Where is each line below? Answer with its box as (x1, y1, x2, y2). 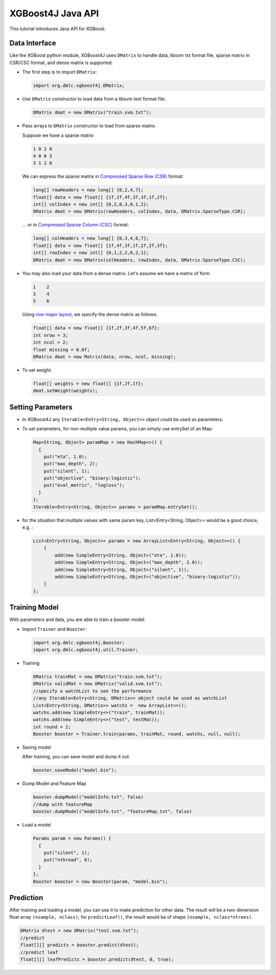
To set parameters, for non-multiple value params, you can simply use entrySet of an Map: (22, 426, 213, 432)
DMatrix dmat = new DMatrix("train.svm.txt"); (33, 110, 152, 115)
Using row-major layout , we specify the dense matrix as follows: (22, 312, 158, 318)
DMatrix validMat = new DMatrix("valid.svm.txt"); (33, 681, 163, 687)
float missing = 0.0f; (33, 346, 90, 352)
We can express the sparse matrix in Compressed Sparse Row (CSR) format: (22, 173, 184, 179)
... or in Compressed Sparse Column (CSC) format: (22, 222, 129, 228)
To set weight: (22, 367, 52, 373)
